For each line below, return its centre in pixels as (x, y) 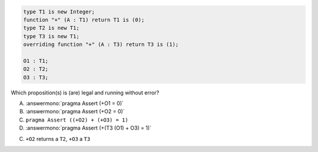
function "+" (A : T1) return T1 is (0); (84, 20)
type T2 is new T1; (51, 28)
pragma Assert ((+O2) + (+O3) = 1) (77, 120)
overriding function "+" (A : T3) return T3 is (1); (101, 45)
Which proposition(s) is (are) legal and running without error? (85, 92)
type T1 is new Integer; (59, 11)
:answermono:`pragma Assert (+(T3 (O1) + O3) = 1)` (89, 128)
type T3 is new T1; (51, 36)
